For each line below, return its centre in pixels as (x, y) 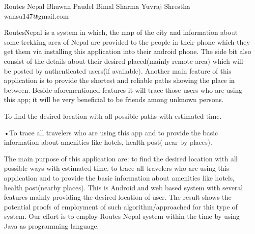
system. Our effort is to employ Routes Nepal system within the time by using (122, 216)
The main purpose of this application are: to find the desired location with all (121, 158)
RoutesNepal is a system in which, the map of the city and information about (121, 32)
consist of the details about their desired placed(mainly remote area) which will (124, 61)
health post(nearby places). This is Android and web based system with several (124, 187)
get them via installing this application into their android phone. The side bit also (127, 51)
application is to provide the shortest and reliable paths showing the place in (119, 80)
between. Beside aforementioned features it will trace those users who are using (123, 90)
